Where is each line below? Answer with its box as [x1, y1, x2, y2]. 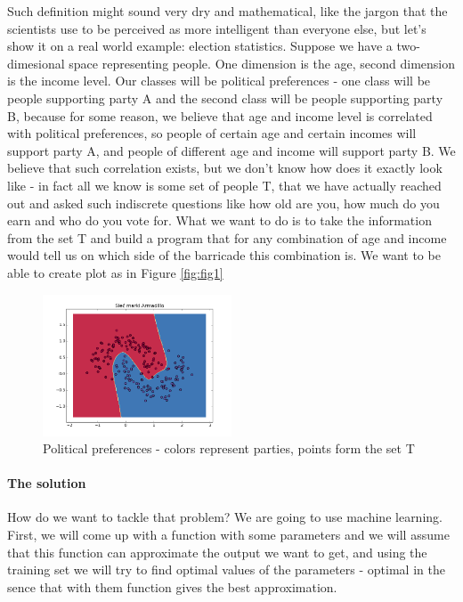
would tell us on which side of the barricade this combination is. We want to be [7, 246, 441, 264]
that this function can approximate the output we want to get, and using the [7, 542, 427, 561]
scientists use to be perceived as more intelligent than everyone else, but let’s [7, 19, 426, 37]
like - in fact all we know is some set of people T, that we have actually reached [7, 175, 442, 194]
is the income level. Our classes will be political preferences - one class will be [7, 71, 431, 90]
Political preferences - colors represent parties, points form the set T [43, 439, 415, 458]
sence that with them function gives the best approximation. [7, 577, 337, 596]
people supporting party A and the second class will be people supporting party [7, 88, 443, 107]
